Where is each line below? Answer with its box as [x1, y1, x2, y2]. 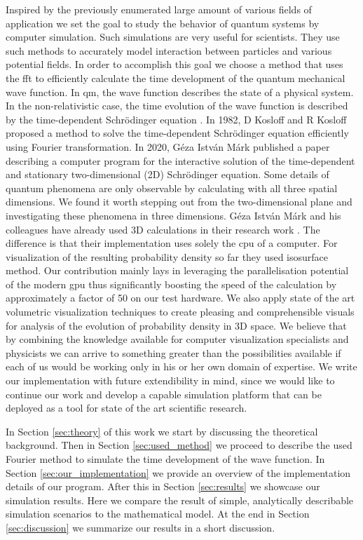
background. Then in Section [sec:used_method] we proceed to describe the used [6, 438, 352, 452]
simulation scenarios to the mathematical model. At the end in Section [6, 506, 310, 521]
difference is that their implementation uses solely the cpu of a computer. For [6, 236, 338, 250]
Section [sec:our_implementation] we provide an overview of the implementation [6, 465, 351, 480]
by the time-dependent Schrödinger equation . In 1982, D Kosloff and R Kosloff [6, 112, 347, 126]
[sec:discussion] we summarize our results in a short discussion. [6, 520, 275, 534]
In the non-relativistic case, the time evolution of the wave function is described [6, 98, 348, 113]
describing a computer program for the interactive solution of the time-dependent [6, 153, 355, 168]
